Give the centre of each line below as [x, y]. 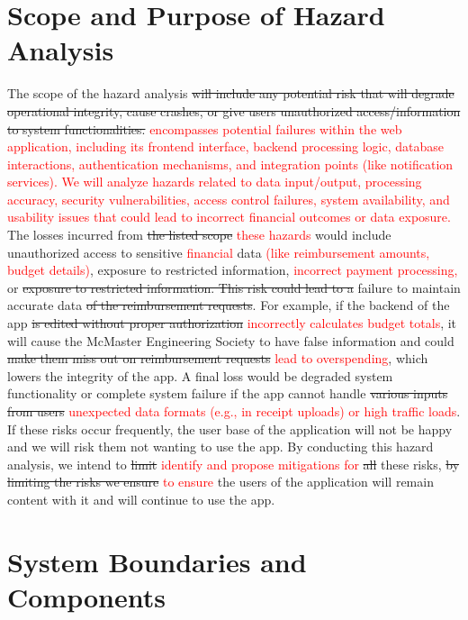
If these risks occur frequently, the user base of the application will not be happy [230, 429]
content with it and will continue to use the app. [141, 499]
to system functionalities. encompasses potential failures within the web [205, 128]
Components [86, 596]
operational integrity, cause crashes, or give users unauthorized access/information [234, 110]
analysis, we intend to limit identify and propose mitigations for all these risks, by [234, 464]
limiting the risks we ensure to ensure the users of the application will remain [220, 482]
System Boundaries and [157, 561]
